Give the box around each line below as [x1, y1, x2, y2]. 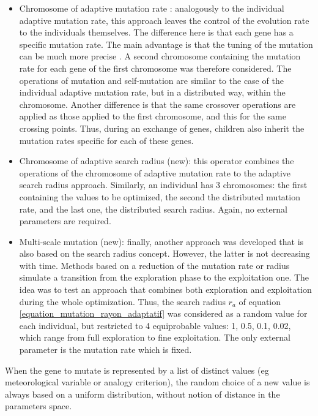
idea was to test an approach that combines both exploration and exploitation [19, 283, 312, 296]
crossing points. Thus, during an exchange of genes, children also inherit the [19, 121, 305, 134]
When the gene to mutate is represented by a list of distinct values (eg [5, 363, 269, 376]
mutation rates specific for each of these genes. [19, 134, 194, 146]
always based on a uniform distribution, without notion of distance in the [5, 387, 280, 400]
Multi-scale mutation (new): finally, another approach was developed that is [19, 235, 304, 248]
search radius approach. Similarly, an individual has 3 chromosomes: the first [19, 178, 308, 191]
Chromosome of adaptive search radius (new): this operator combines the [19, 154, 294, 167]
